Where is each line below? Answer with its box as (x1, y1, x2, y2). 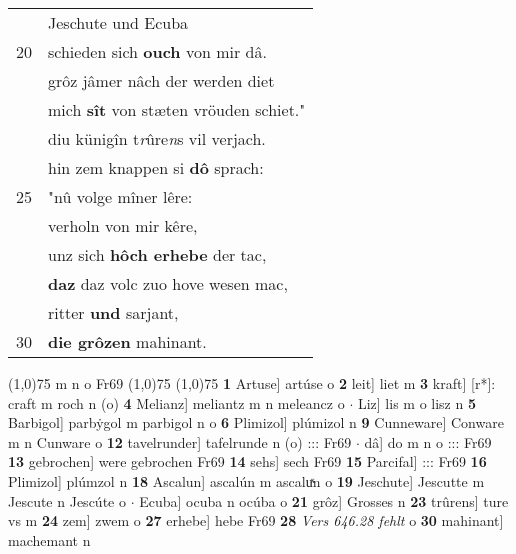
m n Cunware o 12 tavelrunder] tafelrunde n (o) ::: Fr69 (8, 431, 352, 452)
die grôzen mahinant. (48, 330, 207, 353)
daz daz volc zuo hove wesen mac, (48, 272, 288, 295)
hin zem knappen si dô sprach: (48, 156, 264, 179)
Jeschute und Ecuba (48, 11, 189, 34)
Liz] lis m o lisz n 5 (357, 392, 476, 413)
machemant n (8, 529, 91, 550)
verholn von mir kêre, (48, 214, 198, 237)
